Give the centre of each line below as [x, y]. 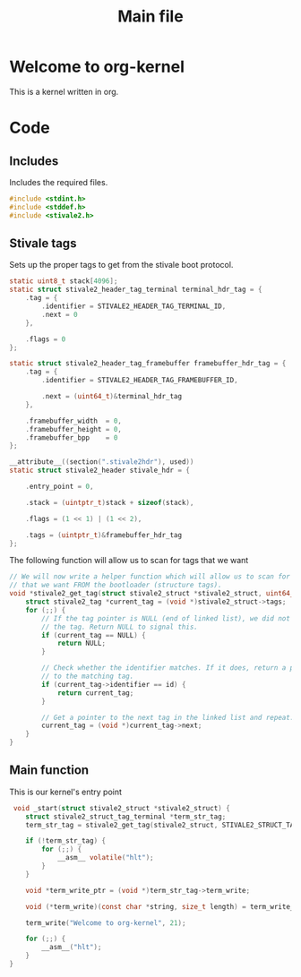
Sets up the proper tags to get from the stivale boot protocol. [121, 265]
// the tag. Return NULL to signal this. [120, 627]
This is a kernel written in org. [64, 91]
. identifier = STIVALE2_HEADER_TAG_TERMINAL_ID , [134, 306]
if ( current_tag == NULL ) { [94, 635]
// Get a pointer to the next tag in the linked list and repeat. [168, 717]
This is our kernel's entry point [66, 792]
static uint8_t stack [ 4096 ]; [64, 281]
